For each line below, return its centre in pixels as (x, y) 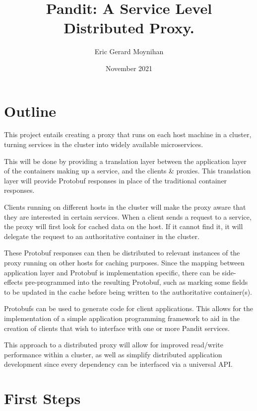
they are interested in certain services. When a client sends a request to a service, (128, 216)
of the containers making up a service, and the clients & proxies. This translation (128, 171)
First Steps (42, 398)
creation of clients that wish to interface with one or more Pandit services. (117, 328)
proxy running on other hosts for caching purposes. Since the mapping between (124, 262)
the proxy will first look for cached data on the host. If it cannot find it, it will (124, 226)
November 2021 (129, 68)
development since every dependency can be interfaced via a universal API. (118, 364)
